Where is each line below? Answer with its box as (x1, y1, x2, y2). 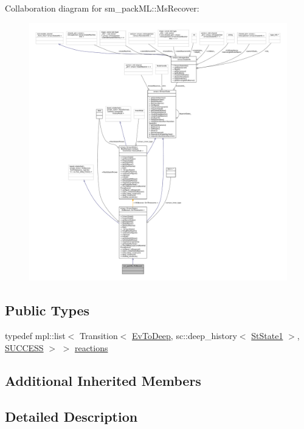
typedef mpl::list (5, 329, 66, 342)
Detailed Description (5, 407, 138, 425)
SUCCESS (5, 341, 44, 354)
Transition (79, 329, 118, 342)
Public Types (5, 301, 90, 320)
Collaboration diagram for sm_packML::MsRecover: (5, 2, 199, 14)
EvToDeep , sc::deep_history (132, 329, 237, 342)
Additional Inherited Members (5, 371, 201, 390)
